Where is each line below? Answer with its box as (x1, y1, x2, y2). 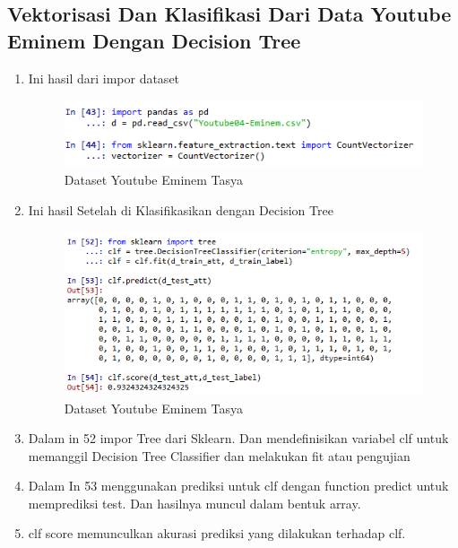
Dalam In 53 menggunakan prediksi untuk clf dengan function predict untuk (28, 476, 449, 495)
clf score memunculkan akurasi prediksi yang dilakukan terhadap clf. (28, 524, 406, 543)
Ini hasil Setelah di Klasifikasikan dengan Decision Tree (28, 200, 333, 219)
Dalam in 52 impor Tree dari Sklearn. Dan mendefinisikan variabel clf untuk (28, 429, 449, 448)
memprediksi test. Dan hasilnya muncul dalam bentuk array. (28, 493, 361, 512)
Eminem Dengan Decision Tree (7, 26, 301, 54)
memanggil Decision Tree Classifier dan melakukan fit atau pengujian (28, 446, 410, 465)
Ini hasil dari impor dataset (28, 68, 180, 87)
